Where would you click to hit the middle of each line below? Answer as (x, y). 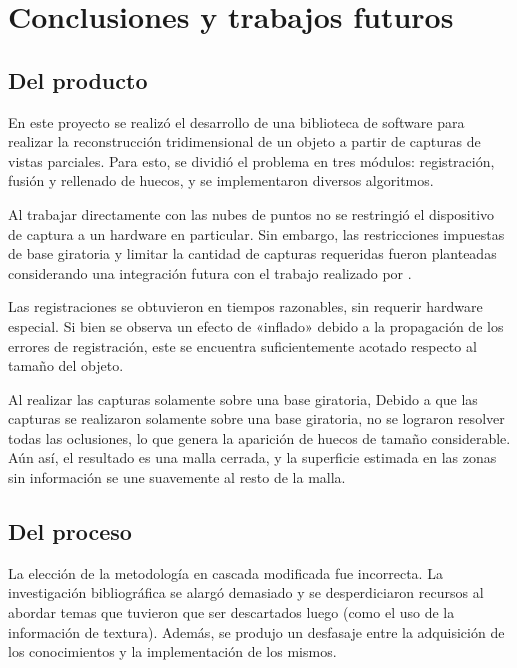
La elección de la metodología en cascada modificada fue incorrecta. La (225, 572)
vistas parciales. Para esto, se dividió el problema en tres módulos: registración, (251, 160)
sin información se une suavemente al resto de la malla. (177, 477)
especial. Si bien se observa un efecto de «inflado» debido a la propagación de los (256, 325)
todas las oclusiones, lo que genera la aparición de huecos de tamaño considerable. (259, 437)
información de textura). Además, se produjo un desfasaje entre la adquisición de (256, 631)
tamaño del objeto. (66, 365)
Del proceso (70, 531)
